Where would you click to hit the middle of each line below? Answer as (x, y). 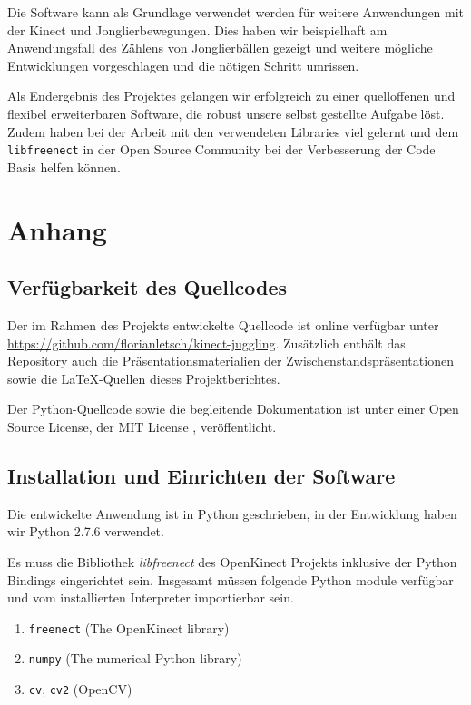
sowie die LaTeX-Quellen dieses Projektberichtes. (144, 378)
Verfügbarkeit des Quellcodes (147, 287)
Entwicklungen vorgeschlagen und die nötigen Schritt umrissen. (183, 65)
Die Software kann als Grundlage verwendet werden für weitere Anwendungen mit (236, 12)
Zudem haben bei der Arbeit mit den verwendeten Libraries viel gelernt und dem (233, 131)
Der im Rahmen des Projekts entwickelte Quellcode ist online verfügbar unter (223, 324)
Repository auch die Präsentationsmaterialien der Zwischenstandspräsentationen (231, 361)
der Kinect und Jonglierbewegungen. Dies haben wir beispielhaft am (197, 29)
